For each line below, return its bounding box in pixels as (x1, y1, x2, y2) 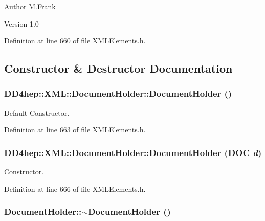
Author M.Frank (4, 1, 56, 11)
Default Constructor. (4, 107, 70, 118)
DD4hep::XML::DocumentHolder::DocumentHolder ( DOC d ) (4, 146, 262, 159)
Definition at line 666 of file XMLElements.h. (4, 183, 146, 194)
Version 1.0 (4, 18, 39, 29)
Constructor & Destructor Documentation (4, 60, 233, 76)
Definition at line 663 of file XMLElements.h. (4, 124, 146, 135)
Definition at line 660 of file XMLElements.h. (4, 35, 146, 46)
